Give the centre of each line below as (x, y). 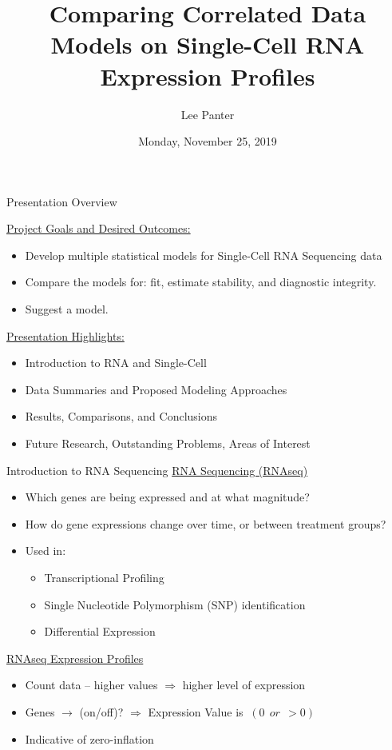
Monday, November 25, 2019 (208, 141)
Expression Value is (196, 711)
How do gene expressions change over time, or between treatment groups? (206, 523)
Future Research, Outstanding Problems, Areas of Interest (168, 443)
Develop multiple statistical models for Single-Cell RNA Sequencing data (204, 255)
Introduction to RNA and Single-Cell (116, 363)
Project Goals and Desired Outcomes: (99, 228)
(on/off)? (101, 711)
